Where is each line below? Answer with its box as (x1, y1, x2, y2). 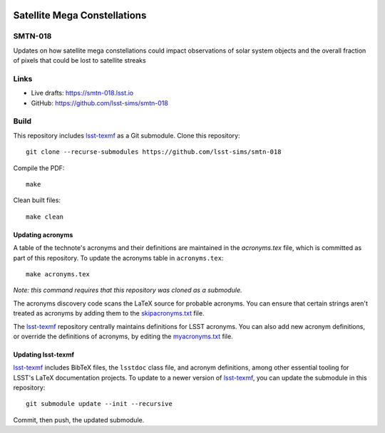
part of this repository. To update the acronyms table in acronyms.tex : (13, 254, 224, 262)
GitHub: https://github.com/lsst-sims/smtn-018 (31, 98, 169, 107)
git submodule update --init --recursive (26, 400, 173, 408)
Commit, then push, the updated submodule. (13, 415, 145, 424)
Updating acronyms (13, 230, 73, 239)
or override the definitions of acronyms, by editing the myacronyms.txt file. (13, 332, 233, 340)
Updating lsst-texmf (13, 350, 75, 359)
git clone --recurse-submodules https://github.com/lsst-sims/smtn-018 (26, 148, 282, 156)
